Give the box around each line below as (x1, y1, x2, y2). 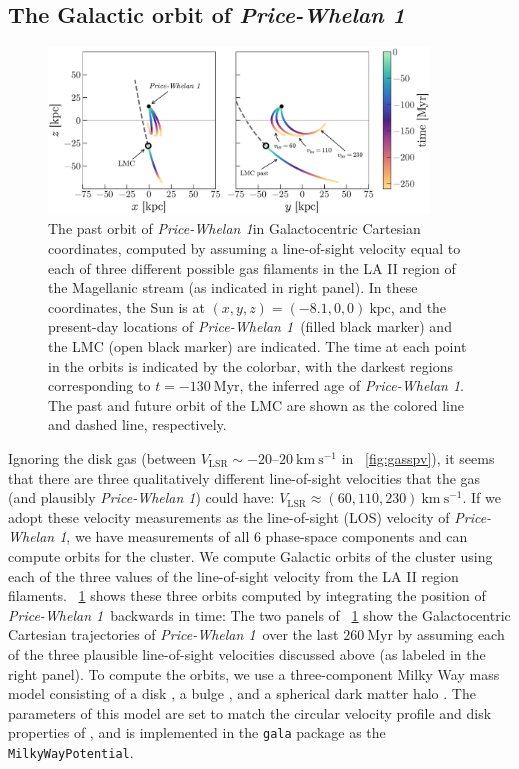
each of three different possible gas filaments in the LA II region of (48, 257, 456, 278)
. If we (462, 487, 501, 508)
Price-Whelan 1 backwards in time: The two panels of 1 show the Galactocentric (8, 604, 511, 625)
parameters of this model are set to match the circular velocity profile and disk (8, 702, 492, 723)
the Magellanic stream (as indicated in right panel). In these (48, 277, 418, 298)
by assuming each (397, 624, 505, 645)
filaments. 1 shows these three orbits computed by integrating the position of (8, 585, 486, 606)
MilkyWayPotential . (8, 741, 134, 762)
